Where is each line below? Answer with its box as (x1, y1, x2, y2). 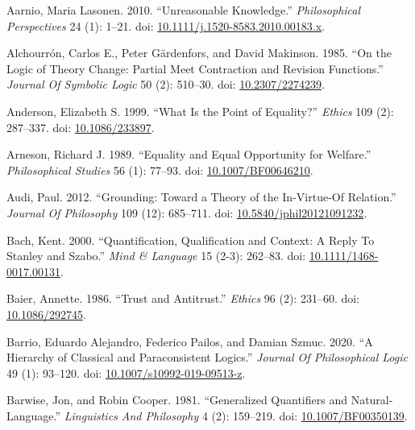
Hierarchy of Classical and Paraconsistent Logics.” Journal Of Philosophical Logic (6, 349, 408, 366)
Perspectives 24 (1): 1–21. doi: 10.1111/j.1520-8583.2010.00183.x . (6, 17, 326, 34)
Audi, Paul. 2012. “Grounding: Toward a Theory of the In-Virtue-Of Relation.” (6, 188, 396, 205)
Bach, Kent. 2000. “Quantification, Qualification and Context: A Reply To (6, 231, 375, 248)
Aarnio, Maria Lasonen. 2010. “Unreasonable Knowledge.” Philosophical (6, 2, 361, 18)
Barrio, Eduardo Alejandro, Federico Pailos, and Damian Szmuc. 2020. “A (6, 333, 373, 349)
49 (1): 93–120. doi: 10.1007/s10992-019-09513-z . (6, 364, 246, 381)
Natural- (351, 391, 393, 408)
